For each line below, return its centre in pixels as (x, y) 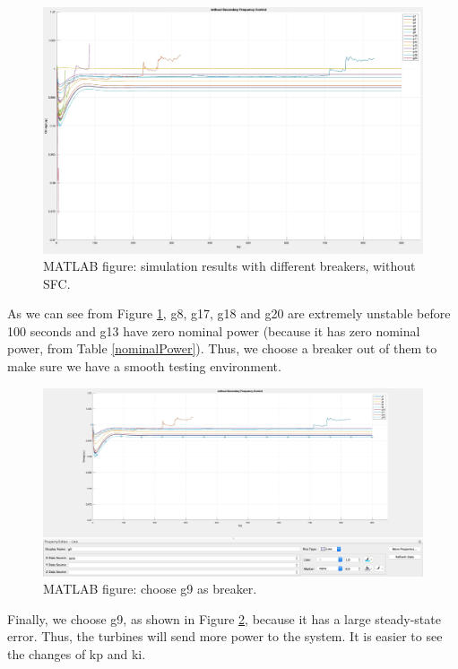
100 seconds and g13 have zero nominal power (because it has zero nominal (214, 330)
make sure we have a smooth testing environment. (144, 366)
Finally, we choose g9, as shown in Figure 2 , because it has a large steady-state (224, 618)
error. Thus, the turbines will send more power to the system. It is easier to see (225, 636)
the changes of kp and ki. (77, 653)
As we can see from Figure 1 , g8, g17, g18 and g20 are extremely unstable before (229, 313)
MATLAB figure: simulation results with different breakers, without (229, 266)
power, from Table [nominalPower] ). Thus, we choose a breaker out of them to (222, 348)
